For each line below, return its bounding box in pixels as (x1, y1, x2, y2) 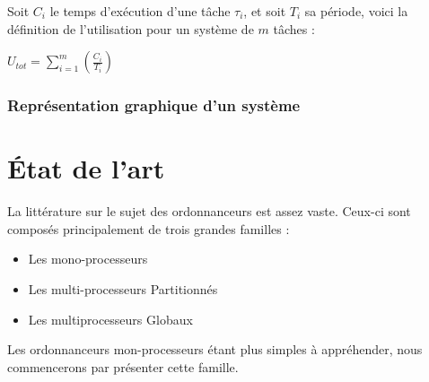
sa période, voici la (304, 2, 408, 20)
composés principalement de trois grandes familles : (7, 219, 290, 238)
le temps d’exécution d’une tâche (49, 2, 231, 20)
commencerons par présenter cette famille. (7, 357, 239, 376)
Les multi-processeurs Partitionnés (28, 279, 218, 298)
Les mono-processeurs (28, 249, 148, 268)
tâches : (273, 19, 315, 38)
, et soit (243, 2, 286, 20)
